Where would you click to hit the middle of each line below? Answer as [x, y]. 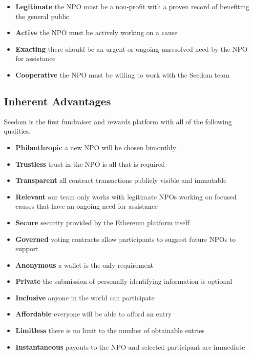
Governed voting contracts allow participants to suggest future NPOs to [126, 239]
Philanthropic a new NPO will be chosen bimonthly [96, 147]
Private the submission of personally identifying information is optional [124, 281]
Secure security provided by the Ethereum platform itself [102, 222]
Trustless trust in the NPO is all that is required [90, 164]
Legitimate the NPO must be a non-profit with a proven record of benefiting [132, 6]
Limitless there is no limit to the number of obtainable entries [110, 330]
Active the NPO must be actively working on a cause [96, 32]
